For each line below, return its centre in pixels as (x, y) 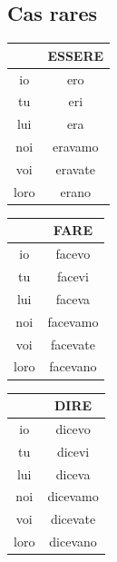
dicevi (73, 451)
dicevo (73, 428)
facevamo (73, 321)
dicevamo (73, 496)
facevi (73, 276)
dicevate (73, 519)
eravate (76, 168)
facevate (73, 344)
